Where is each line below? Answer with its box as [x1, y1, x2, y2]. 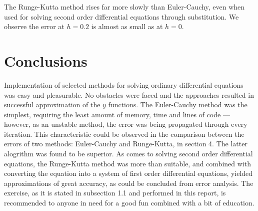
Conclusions [4, 50, 87, 71]
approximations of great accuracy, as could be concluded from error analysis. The [4, 177, 253, 188]
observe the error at [4, 21, 64, 32]
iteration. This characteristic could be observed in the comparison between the [4, 128, 244, 139]
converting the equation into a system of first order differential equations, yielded [4, 168, 253, 178]
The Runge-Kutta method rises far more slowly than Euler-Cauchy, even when [4, 2, 245, 12]
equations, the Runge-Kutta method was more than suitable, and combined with [4, 158, 251, 168]
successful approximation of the [4, 99, 100, 110]
